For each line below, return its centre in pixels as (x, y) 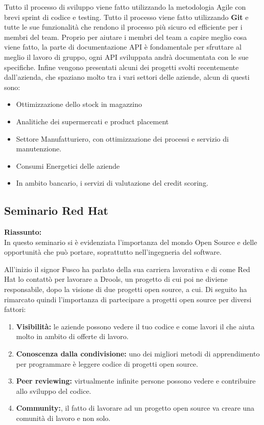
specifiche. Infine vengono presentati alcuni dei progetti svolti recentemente (122, 67)
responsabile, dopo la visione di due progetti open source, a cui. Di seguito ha (126, 289)
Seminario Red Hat (56, 210)
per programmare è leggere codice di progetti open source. (107, 363)
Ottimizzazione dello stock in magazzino (79, 104)
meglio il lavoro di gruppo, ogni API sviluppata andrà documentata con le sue (126, 57)
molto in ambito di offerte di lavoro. (72, 336)
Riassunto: (23, 232)
